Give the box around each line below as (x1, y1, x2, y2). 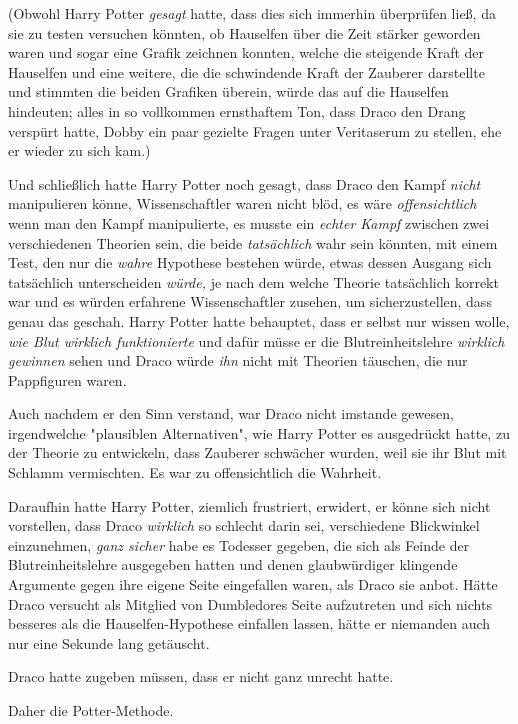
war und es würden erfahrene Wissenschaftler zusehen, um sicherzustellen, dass (8, 291, 492, 312)
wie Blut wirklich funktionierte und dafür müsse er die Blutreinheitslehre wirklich (8, 330, 505, 351)
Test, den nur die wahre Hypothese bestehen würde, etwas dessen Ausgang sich (8, 252, 492, 273)
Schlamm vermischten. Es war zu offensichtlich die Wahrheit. (8, 462, 382, 483)
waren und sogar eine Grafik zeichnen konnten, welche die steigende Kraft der (8, 42, 485, 63)
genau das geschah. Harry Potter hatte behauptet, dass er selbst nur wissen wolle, (8, 310, 510, 331)
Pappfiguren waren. (8, 369, 127, 390)
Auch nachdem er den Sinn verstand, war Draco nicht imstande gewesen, (8, 403, 454, 424)
